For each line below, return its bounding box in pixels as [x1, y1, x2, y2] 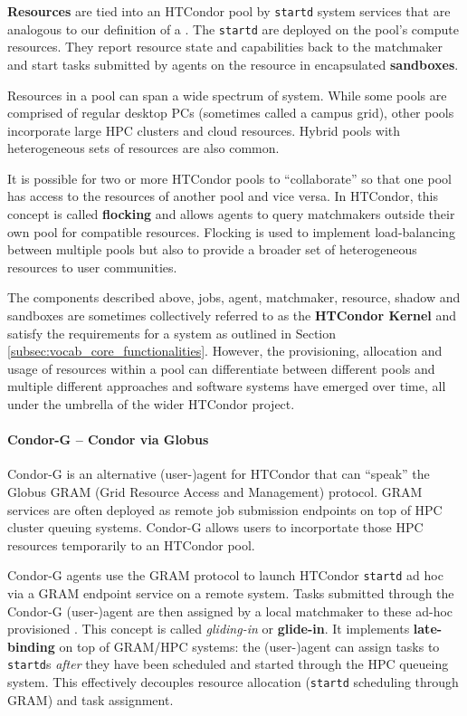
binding [7, 636, 55, 655]
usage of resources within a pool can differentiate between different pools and [7, 358, 435, 377]
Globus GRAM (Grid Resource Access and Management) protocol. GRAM [7, 482, 423, 501]
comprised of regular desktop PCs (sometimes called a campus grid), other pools [7, 103, 454, 122]
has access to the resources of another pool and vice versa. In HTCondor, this [7, 186, 438, 205]
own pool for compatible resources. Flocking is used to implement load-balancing [7, 222, 455, 241]
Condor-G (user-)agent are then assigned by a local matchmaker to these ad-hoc [7, 601, 453, 620]
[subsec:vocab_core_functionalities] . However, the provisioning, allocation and [7, 341, 443, 360]
